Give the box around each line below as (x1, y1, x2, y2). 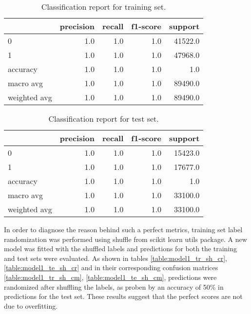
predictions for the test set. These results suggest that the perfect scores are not (4, 291, 243, 301)
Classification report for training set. (41, 1, 166, 12)
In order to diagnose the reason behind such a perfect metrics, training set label (4, 224, 243, 234)
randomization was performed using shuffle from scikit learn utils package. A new (4, 234, 247, 244)
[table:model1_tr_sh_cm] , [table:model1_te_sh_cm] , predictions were (4, 272, 217, 282)
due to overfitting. (4, 300, 58, 311)
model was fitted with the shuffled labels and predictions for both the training (4, 243, 237, 254)
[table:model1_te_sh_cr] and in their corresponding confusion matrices (4, 262, 218, 273)
